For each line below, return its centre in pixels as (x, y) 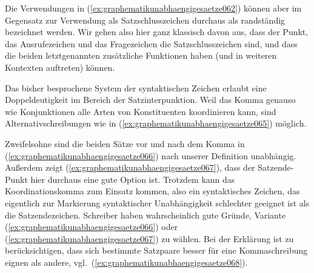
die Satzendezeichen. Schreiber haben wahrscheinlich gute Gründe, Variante (145, 215)
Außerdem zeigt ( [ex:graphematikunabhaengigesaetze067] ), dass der (130, 167)
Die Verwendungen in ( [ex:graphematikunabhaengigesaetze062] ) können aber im (153, 8)
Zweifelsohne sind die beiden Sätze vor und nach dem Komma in (125, 143)
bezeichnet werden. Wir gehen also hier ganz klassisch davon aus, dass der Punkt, (157, 32)
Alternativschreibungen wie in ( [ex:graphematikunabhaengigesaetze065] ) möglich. (156, 123)
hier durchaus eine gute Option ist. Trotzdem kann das (133, 179)
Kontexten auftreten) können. (60, 67)
